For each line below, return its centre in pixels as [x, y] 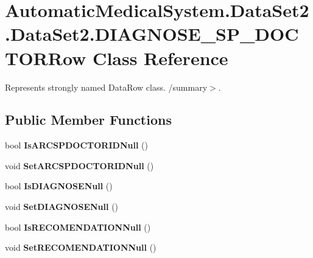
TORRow [46, 58]
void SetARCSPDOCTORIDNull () [79, 165]
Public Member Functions [88, 120]
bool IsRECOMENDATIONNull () [78, 227]
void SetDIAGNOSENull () [62, 207]
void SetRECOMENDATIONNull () [81, 247]
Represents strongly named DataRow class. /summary [106, 87]
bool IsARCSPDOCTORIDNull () [76, 145]
